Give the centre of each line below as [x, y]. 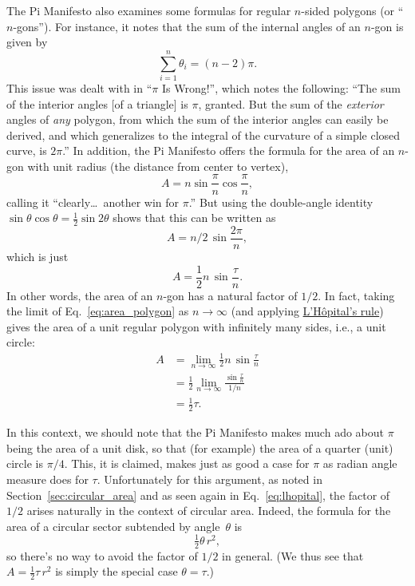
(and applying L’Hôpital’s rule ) [307, 311]
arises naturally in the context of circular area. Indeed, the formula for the [209, 511]
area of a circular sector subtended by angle [113, 526]
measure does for [47, 479]
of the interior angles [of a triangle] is [97, 103]
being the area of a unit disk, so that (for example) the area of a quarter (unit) [200, 447]
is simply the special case [117, 571]
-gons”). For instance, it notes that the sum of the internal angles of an [187, 26]
